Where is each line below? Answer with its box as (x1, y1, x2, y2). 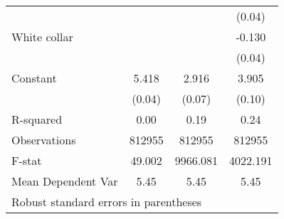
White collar (11, 28, 73, 45)
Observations (11, 132, 76, 148)
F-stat (11, 152, 42, 169)
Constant (11, 70, 57, 86)
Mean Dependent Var (11, 173, 118, 189)
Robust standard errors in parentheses (11, 193, 202, 210)
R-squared (11, 111, 63, 127)
